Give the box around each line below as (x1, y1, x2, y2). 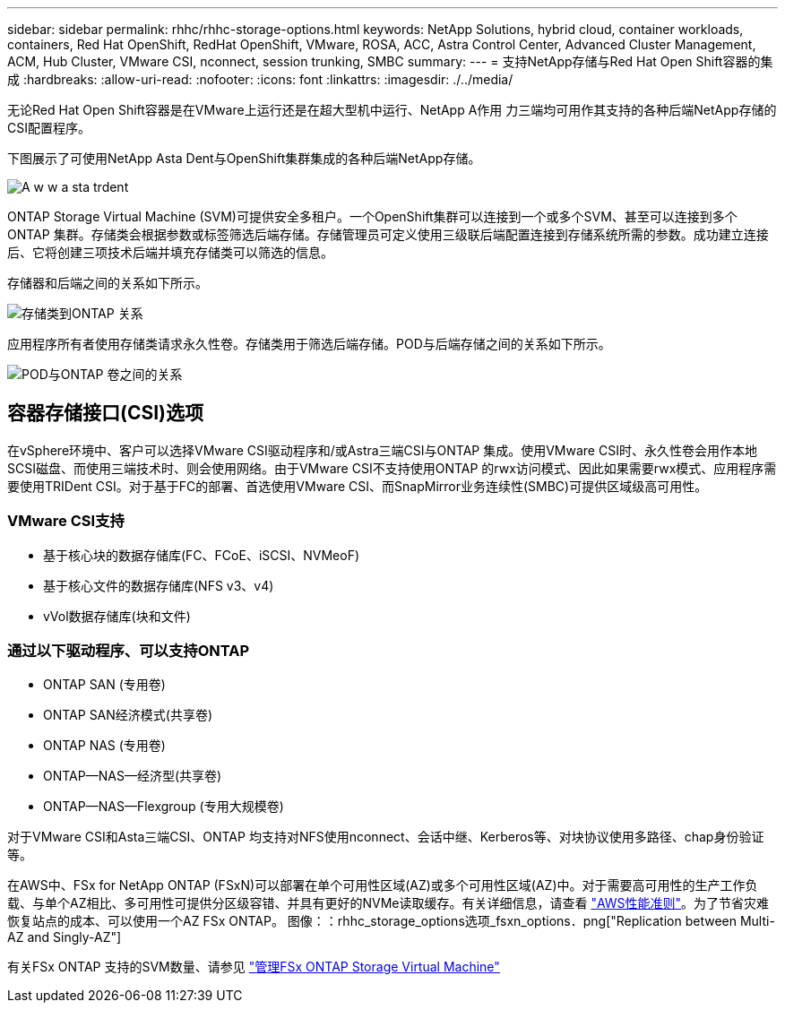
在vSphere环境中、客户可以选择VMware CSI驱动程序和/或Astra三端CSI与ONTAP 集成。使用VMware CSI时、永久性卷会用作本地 (7, 442, 757, 458)
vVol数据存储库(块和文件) (43, 608, 191, 624)
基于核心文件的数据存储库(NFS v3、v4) (43, 577, 274, 593)
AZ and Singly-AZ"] (7, 929, 122, 945)
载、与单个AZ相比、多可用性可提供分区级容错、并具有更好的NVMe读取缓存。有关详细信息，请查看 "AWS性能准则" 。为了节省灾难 (7, 895, 770, 911)
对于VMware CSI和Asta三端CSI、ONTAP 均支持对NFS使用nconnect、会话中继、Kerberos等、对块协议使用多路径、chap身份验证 (7, 829, 764, 845)
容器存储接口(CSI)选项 (7, 401, 204, 425)
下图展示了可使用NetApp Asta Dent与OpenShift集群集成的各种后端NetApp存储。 (7, 151, 481, 166)
